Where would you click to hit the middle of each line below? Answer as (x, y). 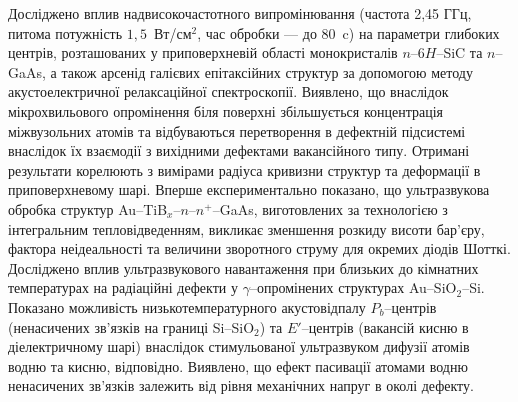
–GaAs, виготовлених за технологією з (330, 208)
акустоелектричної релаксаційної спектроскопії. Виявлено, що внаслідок (228, 91)
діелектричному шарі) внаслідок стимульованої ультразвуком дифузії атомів (239, 346)
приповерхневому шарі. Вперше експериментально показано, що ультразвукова (249, 189)
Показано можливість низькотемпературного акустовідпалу (187, 306)
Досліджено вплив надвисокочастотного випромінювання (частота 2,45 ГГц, (240, 13)
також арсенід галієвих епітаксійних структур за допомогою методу (267, 71)
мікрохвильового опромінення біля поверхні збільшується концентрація (226, 110)
